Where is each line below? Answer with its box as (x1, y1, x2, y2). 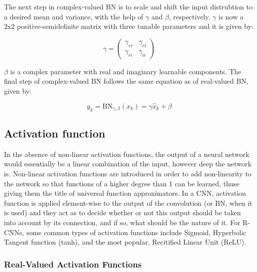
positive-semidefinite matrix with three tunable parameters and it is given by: (17, 21, 254, 31)
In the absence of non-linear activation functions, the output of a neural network (4, 148, 250, 159)
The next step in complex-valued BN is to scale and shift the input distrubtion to (4, 1, 253, 11)
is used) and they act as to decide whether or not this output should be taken (4, 207, 241, 218)
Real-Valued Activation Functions (4, 258, 142, 270)
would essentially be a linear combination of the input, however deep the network (4, 158, 252, 169)
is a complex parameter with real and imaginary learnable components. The (10, 66, 242, 76)
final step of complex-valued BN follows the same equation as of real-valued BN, (4, 76, 249, 86)
